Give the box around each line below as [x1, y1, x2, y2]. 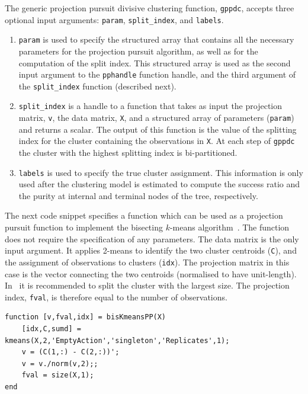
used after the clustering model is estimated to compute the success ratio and [18, 178, 300, 190]
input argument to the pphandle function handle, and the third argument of [18, 68, 296, 81]
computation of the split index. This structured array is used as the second [18, 56, 291, 69]
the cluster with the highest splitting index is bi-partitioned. [18, 146, 238, 159]
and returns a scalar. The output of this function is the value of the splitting [18, 123, 297, 135]
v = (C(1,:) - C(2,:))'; [21, 348, 120, 357]
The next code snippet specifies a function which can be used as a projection [5, 209, 283, 222]
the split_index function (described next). [18, 79, 177, 92]
